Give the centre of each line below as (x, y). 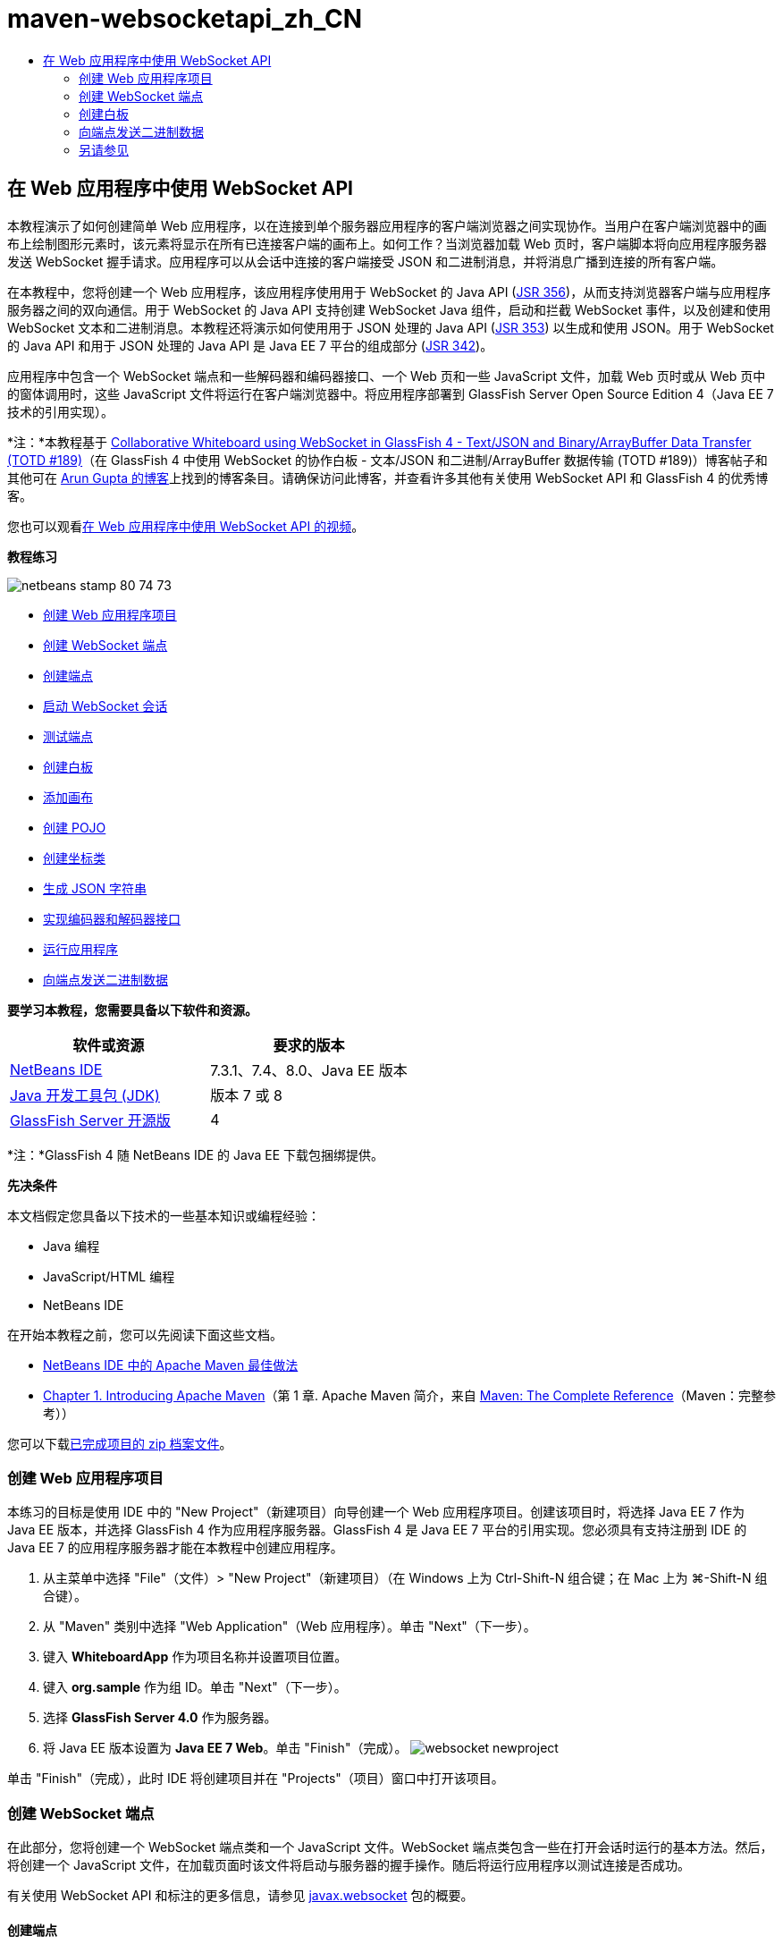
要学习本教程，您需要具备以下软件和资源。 (132, 1010)
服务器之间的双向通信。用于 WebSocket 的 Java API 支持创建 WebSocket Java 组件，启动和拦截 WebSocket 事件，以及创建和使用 (389, 309)
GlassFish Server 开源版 (90, 1120)
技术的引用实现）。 (60, 411)
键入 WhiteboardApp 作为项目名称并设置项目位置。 (195, 1657)
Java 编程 (72, 1246)
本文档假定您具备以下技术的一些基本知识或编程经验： (164, 1215)
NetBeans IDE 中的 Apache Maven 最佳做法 (171, 1365)
